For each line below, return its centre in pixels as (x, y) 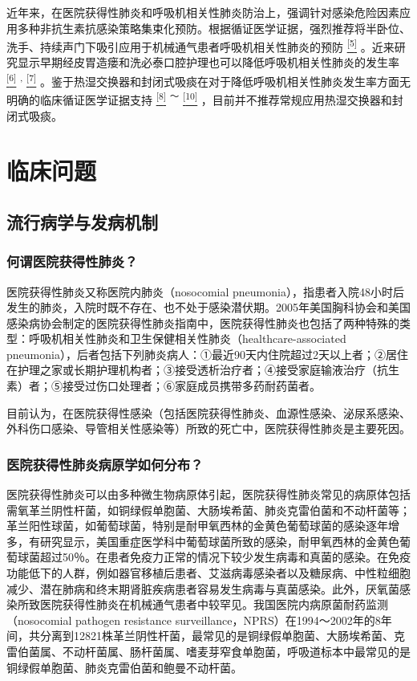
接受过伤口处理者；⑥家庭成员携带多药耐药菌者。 (191, 386)
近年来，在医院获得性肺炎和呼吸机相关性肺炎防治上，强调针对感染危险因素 (203, 12)
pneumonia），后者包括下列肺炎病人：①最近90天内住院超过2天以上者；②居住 (207, 354)
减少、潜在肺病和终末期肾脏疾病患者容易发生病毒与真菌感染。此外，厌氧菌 (203, 588)
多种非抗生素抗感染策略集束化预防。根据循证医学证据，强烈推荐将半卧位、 (214, 28)
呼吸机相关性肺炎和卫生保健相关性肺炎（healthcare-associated (187, 338)
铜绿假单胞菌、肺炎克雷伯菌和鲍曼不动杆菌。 (124, 667)
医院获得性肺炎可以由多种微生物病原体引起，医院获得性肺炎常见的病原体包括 (208, 494)
